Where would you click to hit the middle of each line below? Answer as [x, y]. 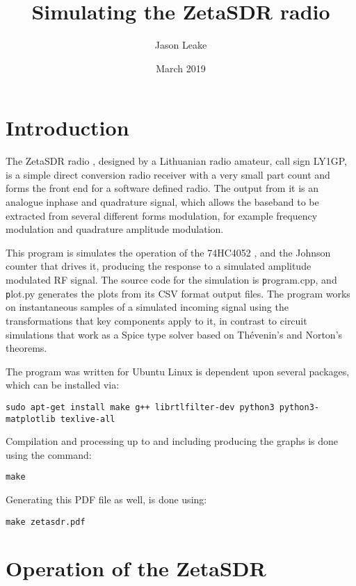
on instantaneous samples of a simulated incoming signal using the [147, 307]
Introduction [67, 128]
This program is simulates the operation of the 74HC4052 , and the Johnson [168, 252]
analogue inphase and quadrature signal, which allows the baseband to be [162, 202]
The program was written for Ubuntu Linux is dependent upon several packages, [178, 371]
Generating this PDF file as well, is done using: [106, 499]
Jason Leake [181, 45]
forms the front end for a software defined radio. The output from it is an [162, 188]
